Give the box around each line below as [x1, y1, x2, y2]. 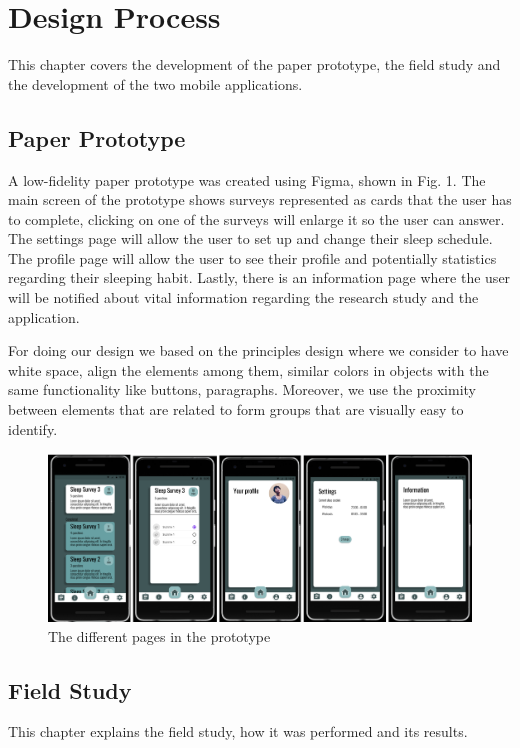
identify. [8, 418, 58, 439]
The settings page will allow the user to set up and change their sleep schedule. [8, 228, 493, 249]
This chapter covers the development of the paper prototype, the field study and [8, 54, 501, 75]
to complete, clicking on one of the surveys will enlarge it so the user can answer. [8, 208, 505, 229]
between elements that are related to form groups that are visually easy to [8, 399, 464, 420]
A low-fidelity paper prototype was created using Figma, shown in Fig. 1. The [8, 169, 486, 190]
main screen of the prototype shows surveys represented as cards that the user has [8, 189, 512, 210]
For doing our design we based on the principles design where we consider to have [8, 340, 509, 361]
